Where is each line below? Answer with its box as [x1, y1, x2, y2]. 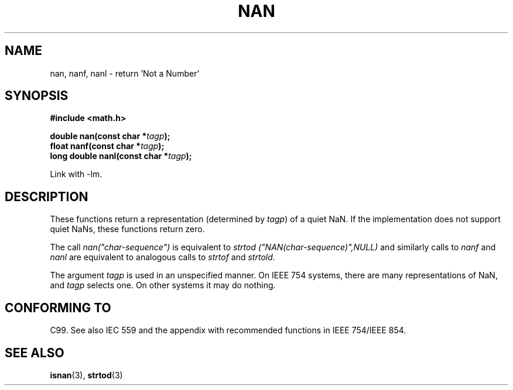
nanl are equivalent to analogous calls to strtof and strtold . [50, 252, 275, 263]
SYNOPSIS [5, 88, 69, 103]
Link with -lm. [50, 169, 102, 180]
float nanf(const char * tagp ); [50, 141, 165, 151]
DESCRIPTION [5, 189, 88, 204]
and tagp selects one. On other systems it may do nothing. [50, 280, 276, 291]
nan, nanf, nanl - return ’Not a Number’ [50, 68, 200, 78]
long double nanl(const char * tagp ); [50, 151, 192, 161]
